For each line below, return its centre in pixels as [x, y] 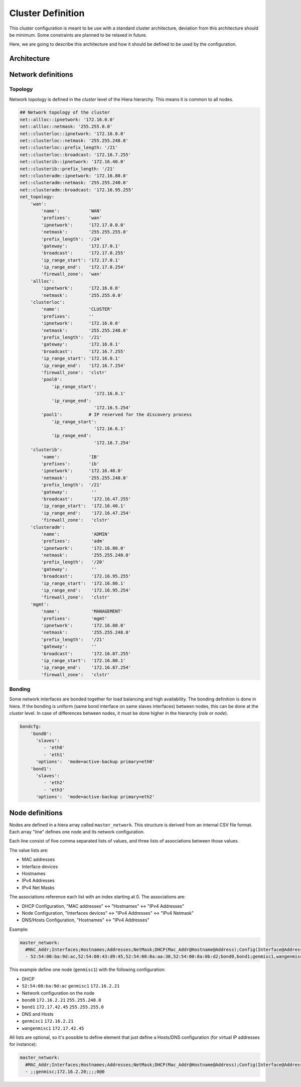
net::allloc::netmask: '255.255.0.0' [66, 127]
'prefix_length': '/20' [73, 562]
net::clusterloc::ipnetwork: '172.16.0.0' [73, 134]
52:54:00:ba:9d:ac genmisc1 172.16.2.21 [71, 986]
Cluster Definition [47, 13]
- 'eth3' [54, 790]
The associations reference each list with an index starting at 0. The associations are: [97, 897]
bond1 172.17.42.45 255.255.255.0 [63, 1007]
